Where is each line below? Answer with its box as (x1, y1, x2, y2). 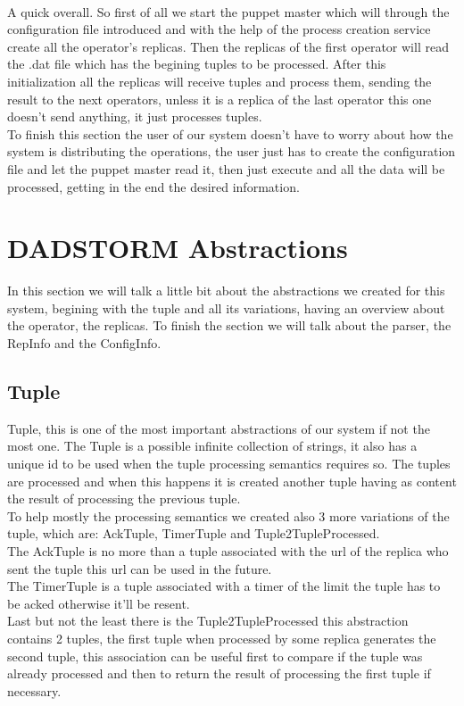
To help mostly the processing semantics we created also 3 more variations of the (7, 506, 450, 525)
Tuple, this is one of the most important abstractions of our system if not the (7, 419, 430, 437)
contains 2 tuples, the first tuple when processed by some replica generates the (7, 628, 436, 647)
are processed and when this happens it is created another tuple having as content (7, 471, 457, 490)
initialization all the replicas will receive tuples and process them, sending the (7, 71, 432, 90)
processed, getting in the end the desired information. (7, 177, 300, 195)
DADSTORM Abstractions (7, 229, 348, 266)
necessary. (7, 681, 62, 700)
